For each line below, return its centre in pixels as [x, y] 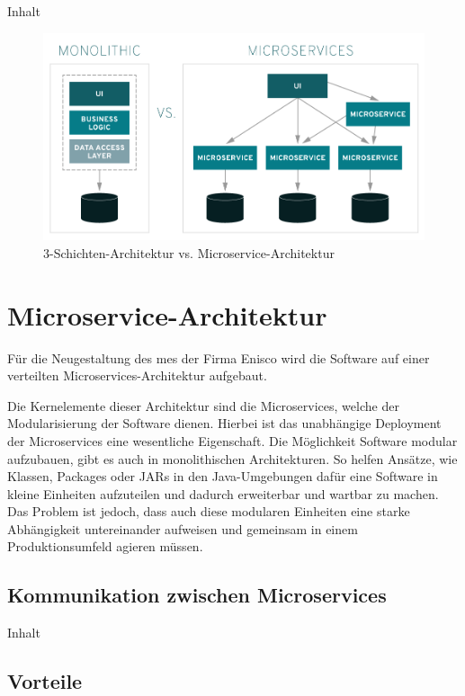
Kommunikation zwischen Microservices [197, 595]
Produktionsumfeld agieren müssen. [105, 546]
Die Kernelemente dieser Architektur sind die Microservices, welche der [203, 405]
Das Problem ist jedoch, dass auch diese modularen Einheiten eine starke [209, 511]
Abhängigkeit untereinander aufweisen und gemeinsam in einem [183, 528]
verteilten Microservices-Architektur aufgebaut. [137, 375]
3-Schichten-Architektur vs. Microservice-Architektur [189, 252]
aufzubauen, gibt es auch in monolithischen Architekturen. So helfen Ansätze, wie [232, 458]
